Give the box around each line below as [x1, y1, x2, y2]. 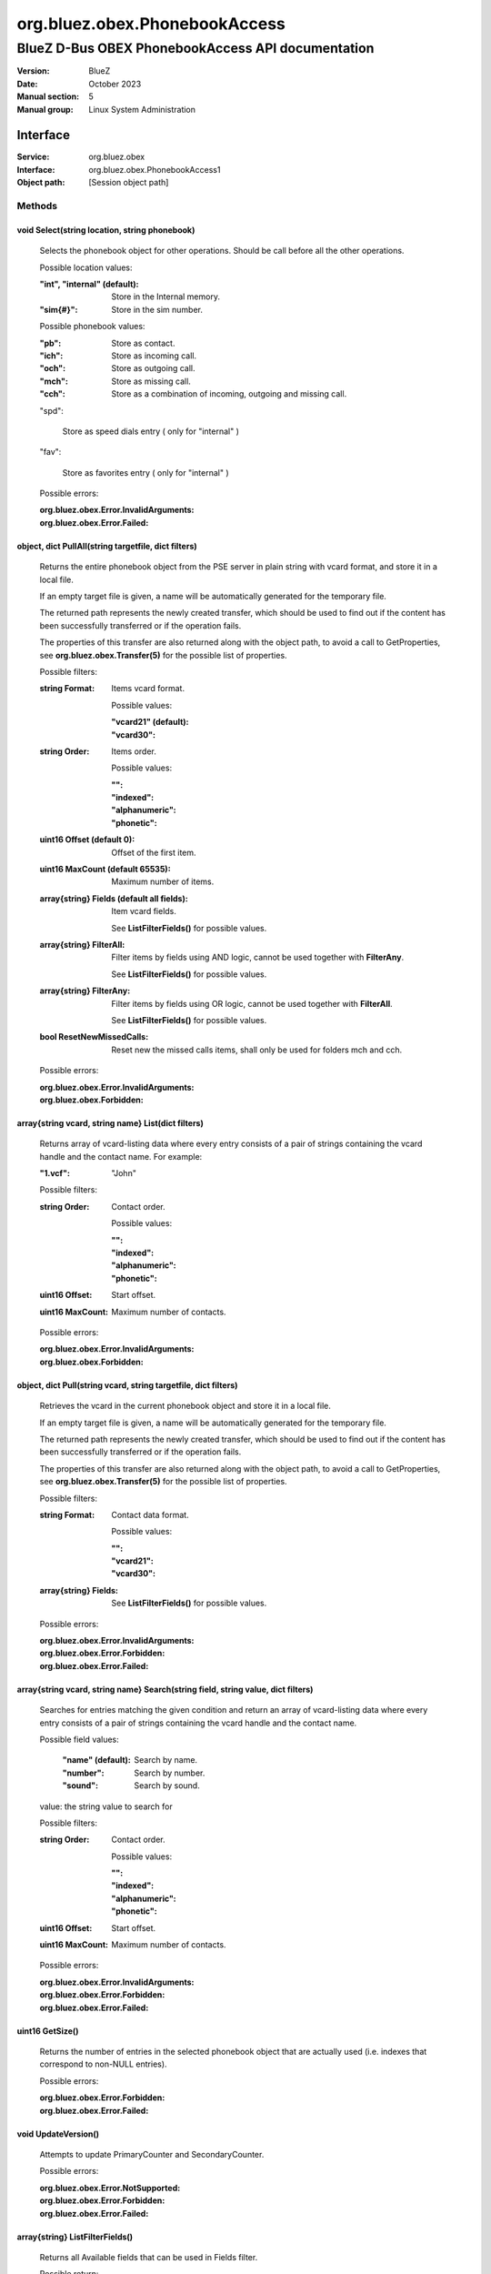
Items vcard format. [111, 683, 185, 694]
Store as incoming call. [111, 350, 197, 361]
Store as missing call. [111, 376, 191, 387]
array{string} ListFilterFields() [16, 2231, 134, 2242]
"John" [111, 1168, 136, 1179]
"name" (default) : [62, 1755, 132, 1766]
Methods [16, 200, 58, 213]
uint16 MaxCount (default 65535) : [39, 864, 172, 875]
